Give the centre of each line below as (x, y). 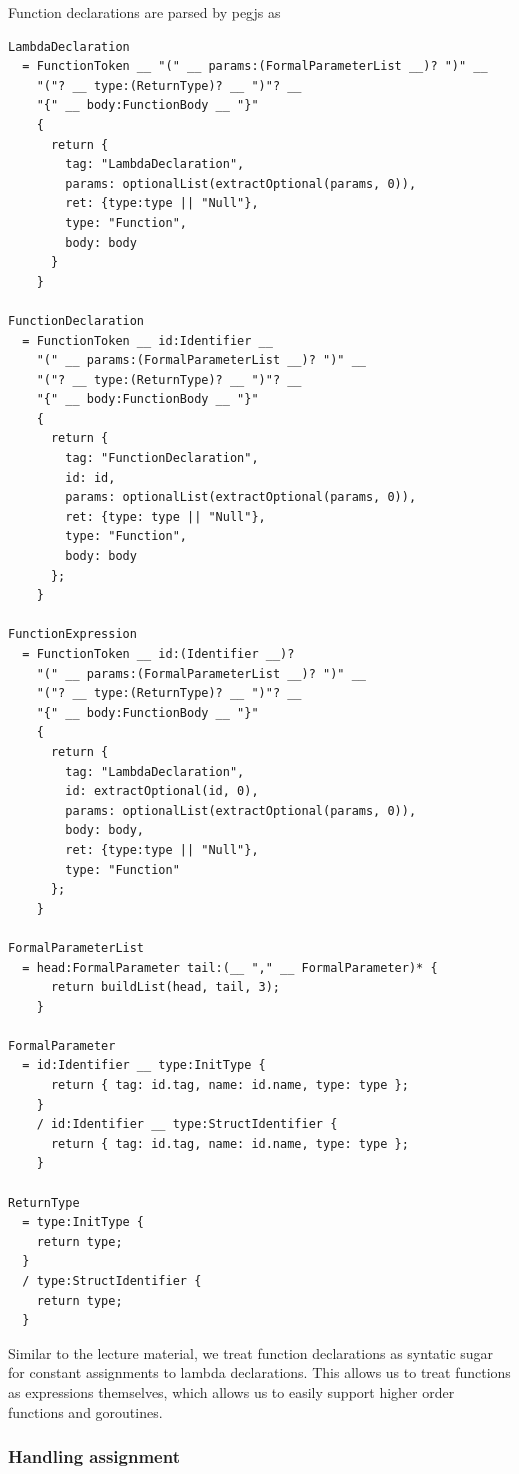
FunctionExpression (72, 634)
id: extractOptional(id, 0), (162, 791)
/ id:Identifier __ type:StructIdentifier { (187, 1124)
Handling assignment (94, 1456)
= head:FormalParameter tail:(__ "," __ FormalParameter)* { (230, 967)
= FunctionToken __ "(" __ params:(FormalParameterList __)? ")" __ (255, 66)
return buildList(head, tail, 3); (165, 987)
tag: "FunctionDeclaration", (162, 458)
